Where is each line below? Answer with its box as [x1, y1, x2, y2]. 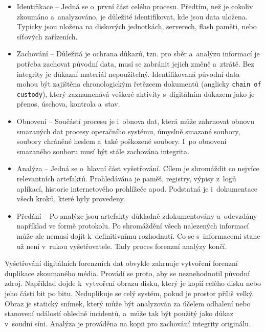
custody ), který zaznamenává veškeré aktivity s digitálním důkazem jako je [16, 88, 255, 99]
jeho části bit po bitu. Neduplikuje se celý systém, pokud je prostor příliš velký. [5, 287, 254, 298]
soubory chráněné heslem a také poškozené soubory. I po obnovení [16, 136, 227, 147]
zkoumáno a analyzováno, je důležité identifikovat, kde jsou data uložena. [16, 11, 248, 22]
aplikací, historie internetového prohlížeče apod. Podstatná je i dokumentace [16, 183, 258, 194]
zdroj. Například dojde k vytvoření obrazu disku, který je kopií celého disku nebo [5, 278, 261, 288]
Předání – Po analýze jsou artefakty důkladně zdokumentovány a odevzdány [16, 210, 257, 221]
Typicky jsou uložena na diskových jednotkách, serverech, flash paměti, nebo [16, 21, 257, 32]
